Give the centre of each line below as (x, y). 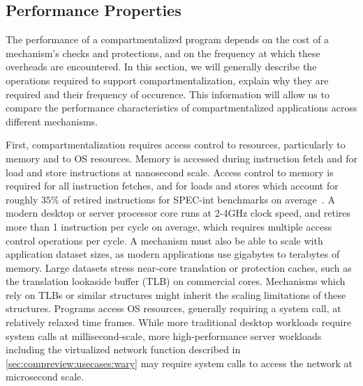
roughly (22, 199)
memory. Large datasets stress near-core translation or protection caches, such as (179, 267)
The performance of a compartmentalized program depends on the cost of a (168, 39)
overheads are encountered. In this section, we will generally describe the (161, 67)
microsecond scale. (45, 377)
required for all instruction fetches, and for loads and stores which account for (172, 186)
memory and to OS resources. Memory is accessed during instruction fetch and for (181, 158)
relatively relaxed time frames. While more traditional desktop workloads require (179, 322)
